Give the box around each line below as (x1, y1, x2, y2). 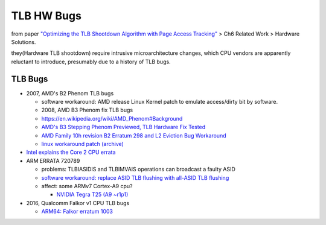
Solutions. (11, 38, 36, 45)
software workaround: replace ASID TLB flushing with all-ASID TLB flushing (41, 174, 229, 181)
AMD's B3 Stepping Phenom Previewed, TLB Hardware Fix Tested (41, 124, 206, 131)
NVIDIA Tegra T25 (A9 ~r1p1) (56, 191, 129, 198)
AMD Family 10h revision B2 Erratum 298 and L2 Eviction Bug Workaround (41, 132, 226, 139)
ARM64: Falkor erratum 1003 (41, 208, 113, 215)
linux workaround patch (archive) (41, 140, 124, 147)
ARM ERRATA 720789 (26, 157, 80, 164)
